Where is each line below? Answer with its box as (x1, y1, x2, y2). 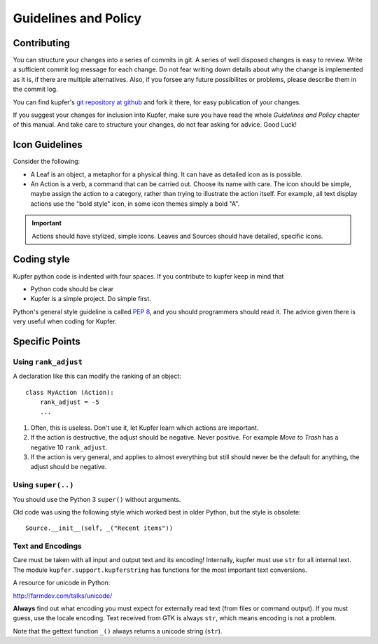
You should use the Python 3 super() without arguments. (13, 495, 181, 503)
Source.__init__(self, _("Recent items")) (25, 524, 174, 532)
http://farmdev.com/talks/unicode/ (13, 591, 113, 600)
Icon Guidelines (13, 139, 83, 150)
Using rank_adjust (13, 357, 83, 367)
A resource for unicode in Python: (13, 578, 111, 587)
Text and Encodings (13, 541, 82, 551)
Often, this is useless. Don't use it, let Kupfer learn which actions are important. (30, 423, 259, 432)
